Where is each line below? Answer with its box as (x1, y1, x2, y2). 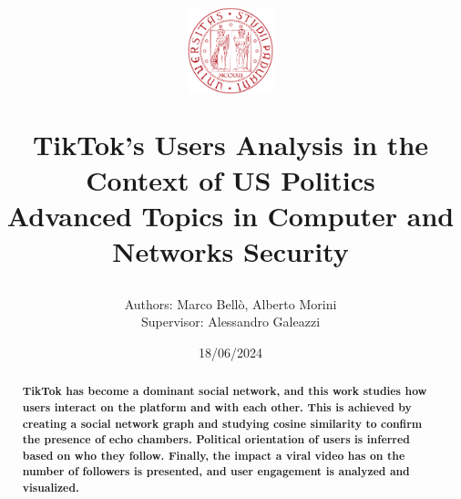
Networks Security (112, 233, 349, 270)
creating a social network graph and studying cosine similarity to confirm (22, 415, 423, 431)
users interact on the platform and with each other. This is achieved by (22, 399, 412, 415)
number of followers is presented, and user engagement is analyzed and (22, 463, 410, 480)
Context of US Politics (86, 161, 375, 199)
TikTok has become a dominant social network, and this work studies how (22, 383, 427, 400)
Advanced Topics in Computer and (6, 197, 455, 234)
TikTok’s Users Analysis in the (32, 125, 429, 162)
